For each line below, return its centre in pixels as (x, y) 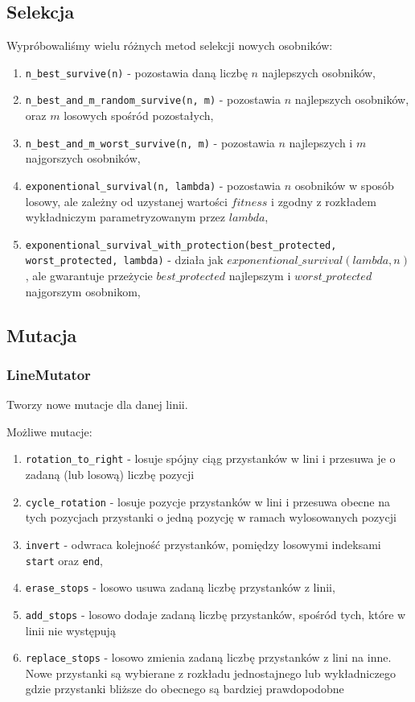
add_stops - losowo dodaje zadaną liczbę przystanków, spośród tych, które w (216, 614)
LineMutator (49, 374)
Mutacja (42, 334)
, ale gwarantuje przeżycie (89, 276)
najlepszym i (260, 276)
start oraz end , (64, 560)
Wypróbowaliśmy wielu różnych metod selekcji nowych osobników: (170, 45)
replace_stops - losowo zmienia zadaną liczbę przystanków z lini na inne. (208, 657)
